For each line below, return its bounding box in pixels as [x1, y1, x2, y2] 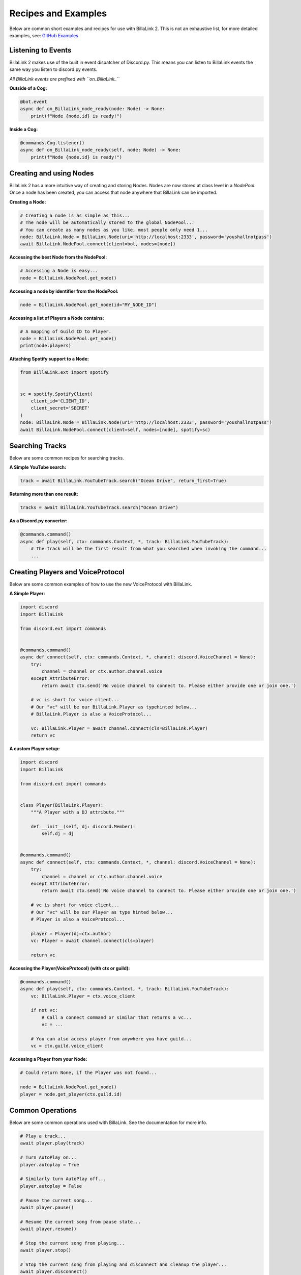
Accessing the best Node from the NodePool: [9, 254, 107, 260]
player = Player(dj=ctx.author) [31, 931, 112, 936]
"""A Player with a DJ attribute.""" [31, 809, 125, 815]
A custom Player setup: [9, 746, 61, 752]
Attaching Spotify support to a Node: [9, 356, 89, 362]
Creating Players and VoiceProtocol [9, 568, 125, 576]
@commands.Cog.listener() [20, 140, 85, 145]
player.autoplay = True [20, 1162, 80, 1167]
